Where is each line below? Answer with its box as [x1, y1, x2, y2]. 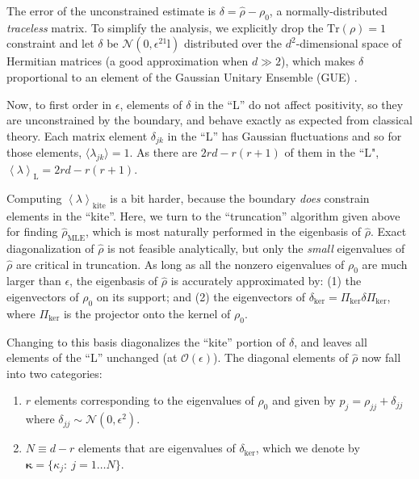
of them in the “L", [284, 144, 379, 161]
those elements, [6, 144, 82, 161]
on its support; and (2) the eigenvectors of [96, 288, 305, 305]
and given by [272, 392, 336, 409]
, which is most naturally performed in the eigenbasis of [85, 223, 362, 240]
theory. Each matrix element [6, 127, 148, 144]
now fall [361, 349, 401, 366]
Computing [6, 189, 62, 206]
